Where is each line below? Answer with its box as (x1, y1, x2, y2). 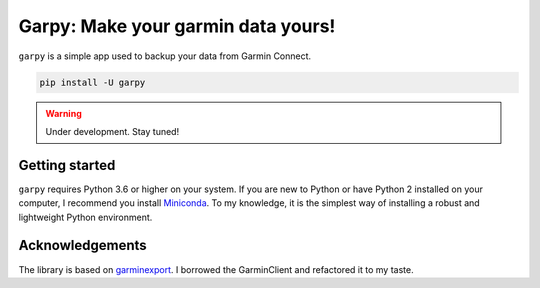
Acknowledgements (18, 237, 147, 254)
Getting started (18, 156, 116, 174)
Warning (45, 107, 82, 119)
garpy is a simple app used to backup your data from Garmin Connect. (18, 50, 312, 62)
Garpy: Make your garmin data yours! (18, 15, 336, 37)
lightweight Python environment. (18, 211, 153, 223)
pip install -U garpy (39, 76, 146, 88)
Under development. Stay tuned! (45, 125, 180, 137)
